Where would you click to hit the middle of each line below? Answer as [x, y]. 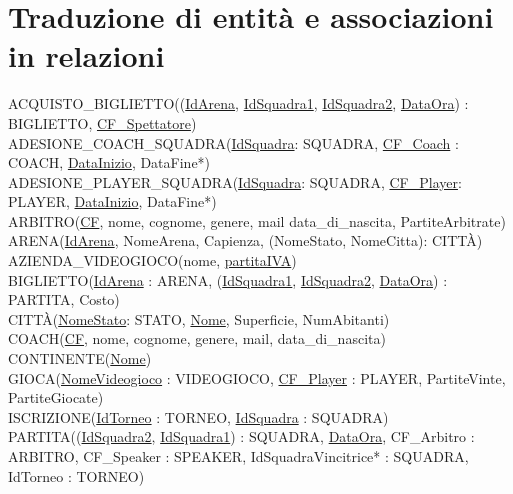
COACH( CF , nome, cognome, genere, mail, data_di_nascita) [197, 338]
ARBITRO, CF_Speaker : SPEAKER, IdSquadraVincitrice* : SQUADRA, [238, 456]
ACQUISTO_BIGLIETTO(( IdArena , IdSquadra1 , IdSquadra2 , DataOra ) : [238, 103]
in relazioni [86, 55]
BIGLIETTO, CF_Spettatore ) [102, 122]
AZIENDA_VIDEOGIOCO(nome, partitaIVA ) [152, 260]
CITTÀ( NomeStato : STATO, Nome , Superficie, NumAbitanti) [199, 318]
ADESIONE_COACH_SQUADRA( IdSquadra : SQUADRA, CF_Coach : [233, 142]
